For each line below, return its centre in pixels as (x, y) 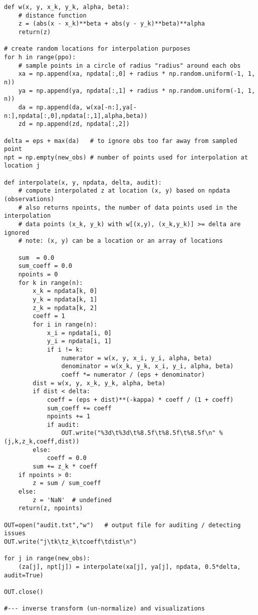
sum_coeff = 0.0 (45, 266)
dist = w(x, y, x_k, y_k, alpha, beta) (99, 383)
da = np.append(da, (51, 107)
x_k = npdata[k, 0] (65, 291)
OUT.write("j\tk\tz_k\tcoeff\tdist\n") (70, 542)
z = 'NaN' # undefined (72, 500)
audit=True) (24, 575)
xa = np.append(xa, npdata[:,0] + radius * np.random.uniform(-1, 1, (137, 74)
